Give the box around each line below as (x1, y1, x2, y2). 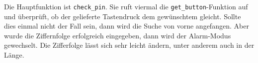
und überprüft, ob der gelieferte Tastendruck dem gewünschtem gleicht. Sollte (4, 11, 241, 21)
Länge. (4, 50, 24, 60)
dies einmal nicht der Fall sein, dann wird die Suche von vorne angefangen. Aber (4, 21, 249, 31)
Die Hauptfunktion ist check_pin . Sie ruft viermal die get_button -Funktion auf (4, 1, 248, 11)
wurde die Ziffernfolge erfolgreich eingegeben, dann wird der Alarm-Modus (4, 30, 231, 40)
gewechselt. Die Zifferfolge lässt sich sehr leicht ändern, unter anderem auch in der (4, 40, 255, 50)
